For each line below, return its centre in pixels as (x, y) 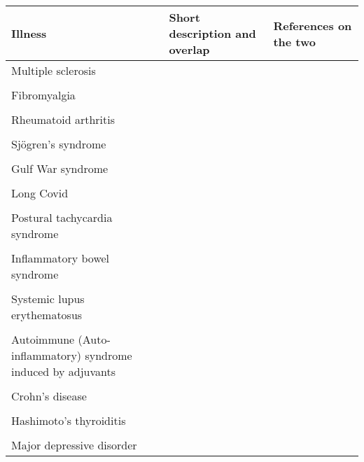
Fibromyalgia (43, 95)
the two (294, 41)
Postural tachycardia (62, 217)
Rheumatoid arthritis (63, 119)
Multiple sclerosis (54, 70)
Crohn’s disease (49, 396)
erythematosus (47, 315)
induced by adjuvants (64, 371)
